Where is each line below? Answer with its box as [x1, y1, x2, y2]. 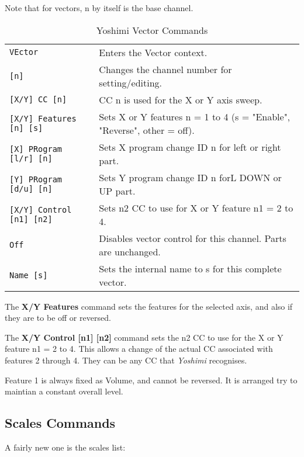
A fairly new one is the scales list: [5, 441, 126, 453]
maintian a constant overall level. [5, 385, 123, 397]
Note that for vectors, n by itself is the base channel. [5, 2, 194, 13]
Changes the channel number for [99, 62, 232, 76]
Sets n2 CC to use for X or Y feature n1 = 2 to [99, 200, 293, 214]
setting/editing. [99, 75, 162, 89]
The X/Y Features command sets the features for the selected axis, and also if [5, 300, 293, 312]
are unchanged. [99, 244, 161, 258]
